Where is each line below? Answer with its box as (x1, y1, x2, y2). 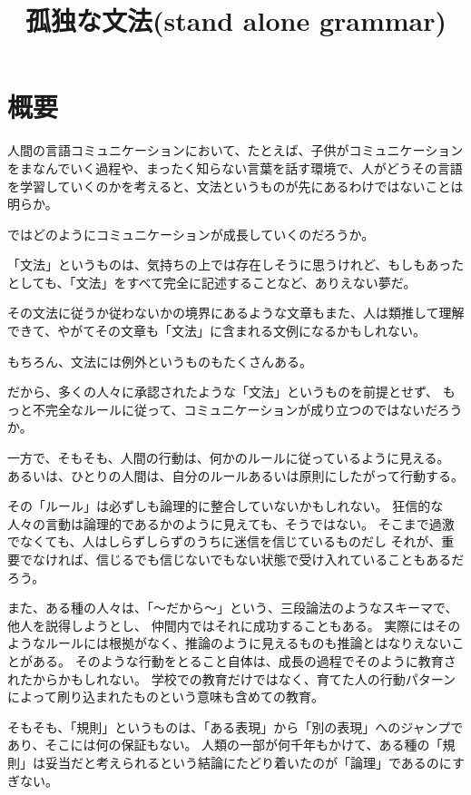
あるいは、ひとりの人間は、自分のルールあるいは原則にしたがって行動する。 (7, 466, 464, 485)
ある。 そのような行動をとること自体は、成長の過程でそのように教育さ (32, 651, 456, 670)
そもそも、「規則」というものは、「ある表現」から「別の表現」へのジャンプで (7, 717, 464, 736)
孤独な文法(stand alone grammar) (25, 2, 447, 39)
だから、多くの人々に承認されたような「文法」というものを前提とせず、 (7, 382, 439, 401)
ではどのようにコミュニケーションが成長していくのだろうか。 (7, 224, 375, 243)
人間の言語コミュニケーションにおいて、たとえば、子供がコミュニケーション (7, 141, 464, 160)
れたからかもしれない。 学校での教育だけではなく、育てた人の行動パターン (7, 669, 456, 688)
